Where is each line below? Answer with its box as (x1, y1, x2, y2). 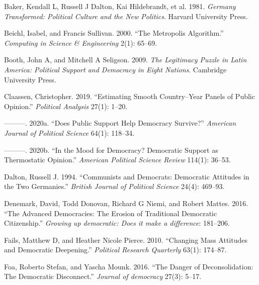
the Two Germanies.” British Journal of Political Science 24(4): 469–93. (4, 181, 225, 192)
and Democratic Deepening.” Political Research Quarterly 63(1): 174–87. (4, 244, 227, 255)
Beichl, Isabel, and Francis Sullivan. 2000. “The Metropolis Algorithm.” (4, 28, 224, 38)
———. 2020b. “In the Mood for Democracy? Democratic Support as (4, 144, 218, 155)
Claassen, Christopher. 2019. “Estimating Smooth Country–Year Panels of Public (4, 91, 255, 102)
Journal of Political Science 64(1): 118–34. (4, 127, 135, 138)
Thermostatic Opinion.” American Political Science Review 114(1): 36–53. (4, 154, 231, 165)
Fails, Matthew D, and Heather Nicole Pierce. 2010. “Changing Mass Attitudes (4, 234, 247, 245)
